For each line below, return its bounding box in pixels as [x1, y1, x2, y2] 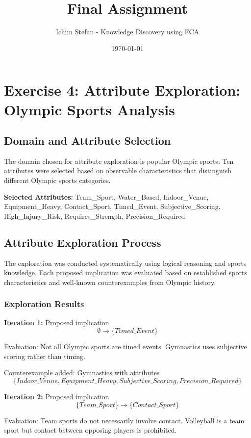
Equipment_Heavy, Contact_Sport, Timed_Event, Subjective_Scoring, [4, 201, 221, 211]
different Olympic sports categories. [4, 175, 111, 185]
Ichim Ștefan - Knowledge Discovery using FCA [55, 26, 200, 37]
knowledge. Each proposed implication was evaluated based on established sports [4, 267, 247, 278]
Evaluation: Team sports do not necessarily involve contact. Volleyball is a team [4, 415, 245, 425]
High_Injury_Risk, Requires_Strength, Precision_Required [4, 210, 185, 221]
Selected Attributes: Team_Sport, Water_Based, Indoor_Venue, [4, 191, 209, 202]
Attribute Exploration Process [4, 234, 161, 250]
